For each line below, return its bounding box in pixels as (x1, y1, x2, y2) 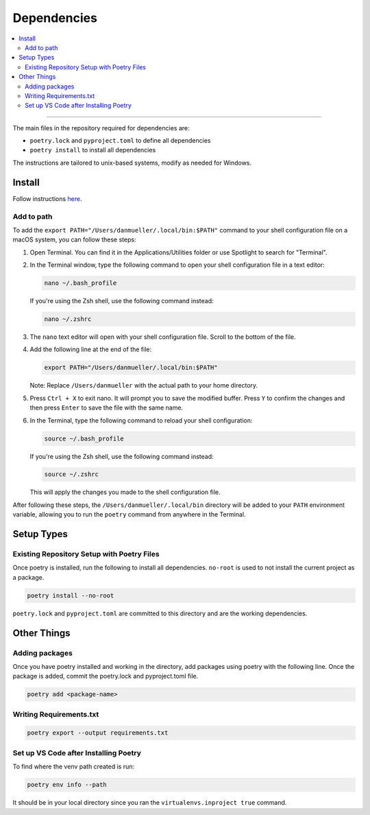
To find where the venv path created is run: (12, 762, 135, 771)
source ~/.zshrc (44, 471, 99, 478)
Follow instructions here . (12, 194, 82, 202)
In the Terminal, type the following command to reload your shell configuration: (29, 416, 253, 425)
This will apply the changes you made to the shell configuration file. (29, 488, 221, 497)
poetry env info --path (27, 781, 108, 789)
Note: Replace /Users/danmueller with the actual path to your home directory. (29, 381, 258, 390)
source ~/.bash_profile (44, 434, 125, 442)
